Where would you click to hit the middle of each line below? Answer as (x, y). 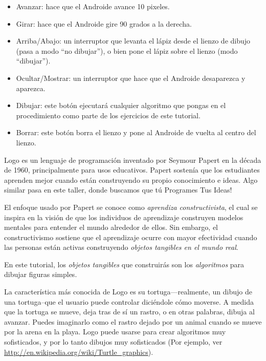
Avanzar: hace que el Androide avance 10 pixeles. (93, 6)
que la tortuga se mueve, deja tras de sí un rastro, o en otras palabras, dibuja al (129, 312)
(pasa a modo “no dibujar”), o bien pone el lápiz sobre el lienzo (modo (127, 50)
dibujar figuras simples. (41, 274)
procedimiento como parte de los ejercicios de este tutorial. (108, 115)
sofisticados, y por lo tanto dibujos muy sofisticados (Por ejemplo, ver (113, 342)
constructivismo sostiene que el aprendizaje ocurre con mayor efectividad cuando (131, 237)
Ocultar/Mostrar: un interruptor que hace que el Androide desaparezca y (131, 78)
